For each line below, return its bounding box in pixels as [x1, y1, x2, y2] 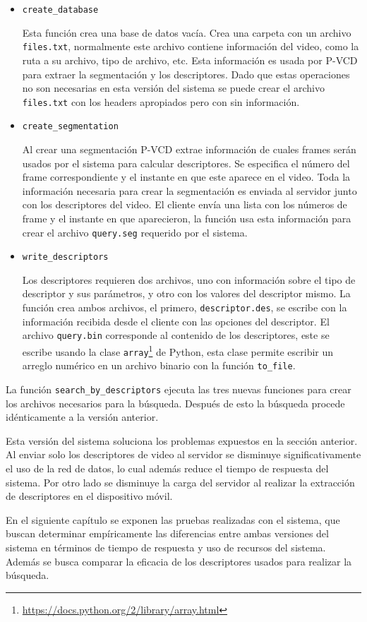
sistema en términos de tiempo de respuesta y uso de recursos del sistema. [6, 539, 326, 554]
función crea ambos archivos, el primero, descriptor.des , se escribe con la [22, 300, 347, 315]
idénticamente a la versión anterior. [6, 409, 159, 424]
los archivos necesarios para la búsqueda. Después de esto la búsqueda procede [6, 395, 345, 410]
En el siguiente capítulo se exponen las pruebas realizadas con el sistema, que [6, 512, 340, 527]
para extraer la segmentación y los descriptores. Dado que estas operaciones [22, 66, 350, 81]
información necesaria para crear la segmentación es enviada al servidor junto [22, 183, 357, 198]
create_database [22, 5, 99, 15]
